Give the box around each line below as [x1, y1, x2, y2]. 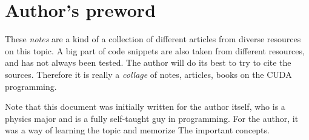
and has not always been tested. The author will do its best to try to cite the [5, 56, 291, 69]
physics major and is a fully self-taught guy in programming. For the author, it [5, 112, 299, 124]
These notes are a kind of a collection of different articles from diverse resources [5, 33, 301, 45]
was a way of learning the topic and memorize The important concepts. [5, 124, 270, 136]
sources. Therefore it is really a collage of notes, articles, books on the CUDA [5, 68, 292, 80]
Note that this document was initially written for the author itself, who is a [5, 100, 285, 113]
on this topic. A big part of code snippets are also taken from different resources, [5, 44, 305, 57]
